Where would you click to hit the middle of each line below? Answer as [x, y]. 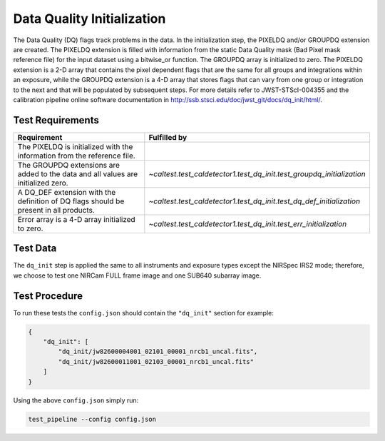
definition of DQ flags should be [71, 201]
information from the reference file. [76, 156]
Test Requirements [56, 120]
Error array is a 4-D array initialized [76, 219]
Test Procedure [48, 296]
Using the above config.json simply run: [76, 400]
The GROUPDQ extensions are [69, 165]
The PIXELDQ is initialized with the [75, 146]
